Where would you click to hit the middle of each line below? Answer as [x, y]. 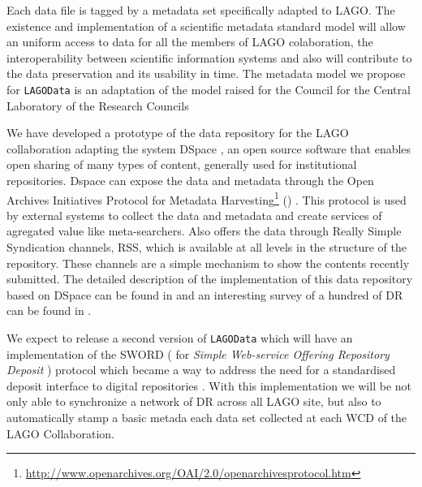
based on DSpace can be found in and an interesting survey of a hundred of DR [205, 294]
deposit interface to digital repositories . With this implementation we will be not [209, 385]
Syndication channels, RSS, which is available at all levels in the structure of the [207, 247]
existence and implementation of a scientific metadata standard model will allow [206, 26]
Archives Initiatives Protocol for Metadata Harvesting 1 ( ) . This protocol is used [207, 198]
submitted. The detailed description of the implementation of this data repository [210, 279]
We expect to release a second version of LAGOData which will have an [180, 338]
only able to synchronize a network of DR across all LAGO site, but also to [194, 401]
